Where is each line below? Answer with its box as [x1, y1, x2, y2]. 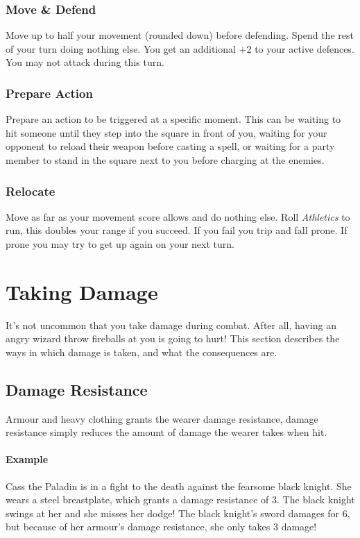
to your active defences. [255, 41, 354, 56]
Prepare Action [6, 84, 93, 101]
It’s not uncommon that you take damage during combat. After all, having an [6, 317, 336, 332]
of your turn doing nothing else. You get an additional [6, 41, 236, 56]
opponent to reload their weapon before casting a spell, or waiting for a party [6, 139, 335, 153]
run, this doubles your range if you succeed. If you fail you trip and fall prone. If [6, 223, 348, 237]
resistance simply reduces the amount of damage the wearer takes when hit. [6, 425, 327, 439]
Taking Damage [6, 277, 158, 305]
